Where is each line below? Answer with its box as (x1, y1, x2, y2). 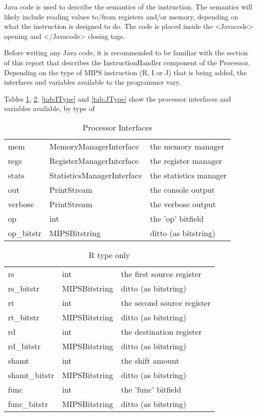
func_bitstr (8, 398, 48, 410)
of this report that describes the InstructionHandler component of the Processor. (4, 57, 251, 67)
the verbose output (150, 198, 216, 210)
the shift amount (121, 354, 179, 366)
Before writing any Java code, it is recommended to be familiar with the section (4, 47, 248, 58)
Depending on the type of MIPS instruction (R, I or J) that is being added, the (4, 67, 247, 77)
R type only (89, 249, 130, 261)
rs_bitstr (8, 282, 39, 294)
